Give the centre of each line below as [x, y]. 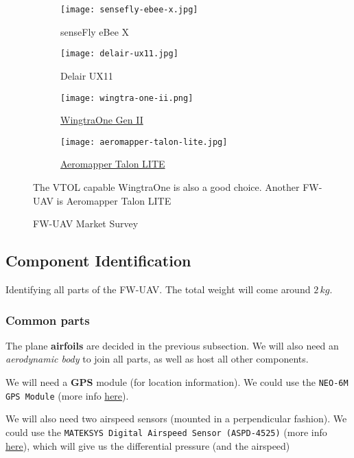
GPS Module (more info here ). [67, 395]
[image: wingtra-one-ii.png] [127, 98]
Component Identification [98, 261]
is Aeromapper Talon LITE [114, 200]
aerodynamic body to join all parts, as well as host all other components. [157, 359]
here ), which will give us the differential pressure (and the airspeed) [148, 445]
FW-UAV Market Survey [86, 224]
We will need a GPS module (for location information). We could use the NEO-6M [177, 381]
